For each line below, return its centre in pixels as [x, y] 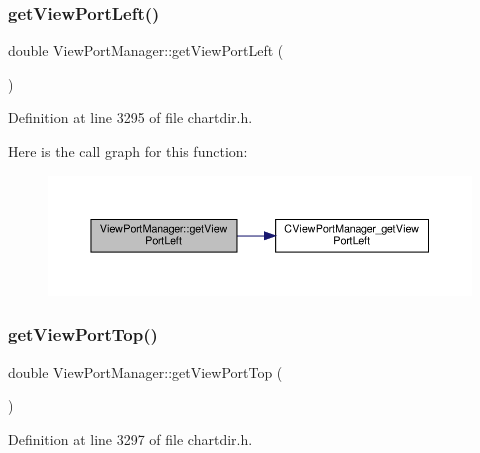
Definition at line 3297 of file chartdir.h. [130, 438]
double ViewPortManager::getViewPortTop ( [145, 371]
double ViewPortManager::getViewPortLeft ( [146, 50]
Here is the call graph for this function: [128, 151]
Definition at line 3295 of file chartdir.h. [130, 117]
